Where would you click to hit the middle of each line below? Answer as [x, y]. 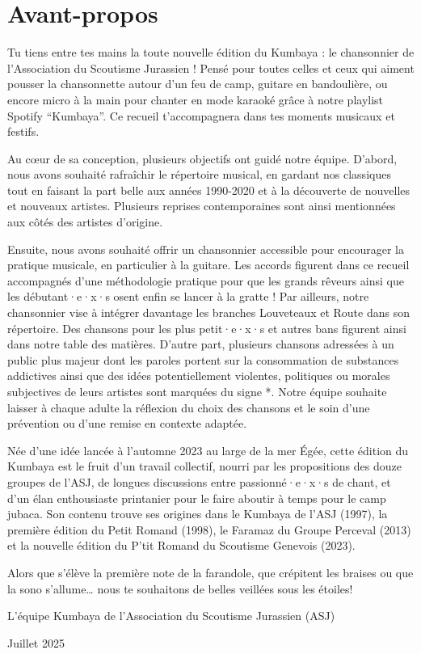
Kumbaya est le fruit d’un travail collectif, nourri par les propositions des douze [204, 466]
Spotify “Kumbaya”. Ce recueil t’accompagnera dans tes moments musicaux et [201, 115]
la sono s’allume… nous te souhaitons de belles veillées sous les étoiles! [180, 588]
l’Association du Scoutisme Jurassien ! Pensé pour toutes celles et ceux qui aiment [211, 68]
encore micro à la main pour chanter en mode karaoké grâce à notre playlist [196, 99]
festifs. [23, 131]
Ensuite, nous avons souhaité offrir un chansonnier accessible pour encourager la [206, 249]
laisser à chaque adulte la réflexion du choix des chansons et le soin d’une [189, 407]
